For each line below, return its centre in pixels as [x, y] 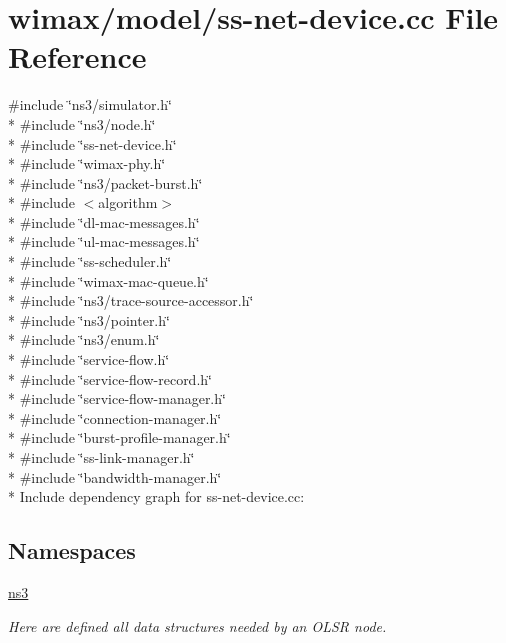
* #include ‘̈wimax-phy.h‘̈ [87, 163]
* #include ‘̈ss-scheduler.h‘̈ [90, 261]
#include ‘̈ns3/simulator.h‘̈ [90, 104]
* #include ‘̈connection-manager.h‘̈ [115, 417]
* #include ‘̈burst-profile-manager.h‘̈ [119, 437]
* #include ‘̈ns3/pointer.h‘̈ [89, 319]
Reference [77, 56]
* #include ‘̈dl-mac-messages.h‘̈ [104, 221]
